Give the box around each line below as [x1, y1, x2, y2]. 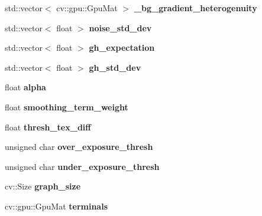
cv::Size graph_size [5, 180, 81, 192]
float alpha [5, 81, 46, 93]
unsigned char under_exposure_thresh [5, 160, 160, 172]
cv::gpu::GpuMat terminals [5, 199, 108, 212]
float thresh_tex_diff [5, 120, 91, 133]
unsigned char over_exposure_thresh [5, 140, 153, 153]
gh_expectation [89, 41, 155, 54]
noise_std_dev [89, 21, 152, 34]
